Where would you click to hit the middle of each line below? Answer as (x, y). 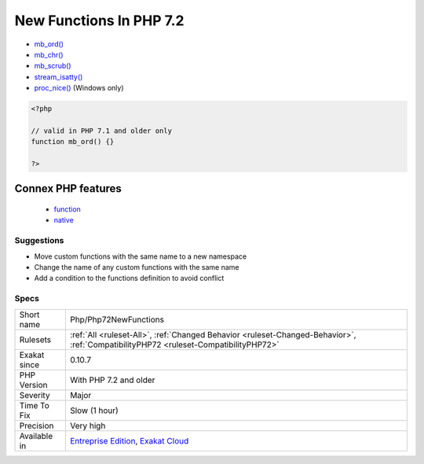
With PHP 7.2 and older (112, 380)
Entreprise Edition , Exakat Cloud (129, 440)
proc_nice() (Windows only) (79, 88)
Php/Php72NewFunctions (117, 319)
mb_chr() (49, 54)
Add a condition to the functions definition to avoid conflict (129, 278)
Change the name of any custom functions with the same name (137, 267)
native (64, 220)
